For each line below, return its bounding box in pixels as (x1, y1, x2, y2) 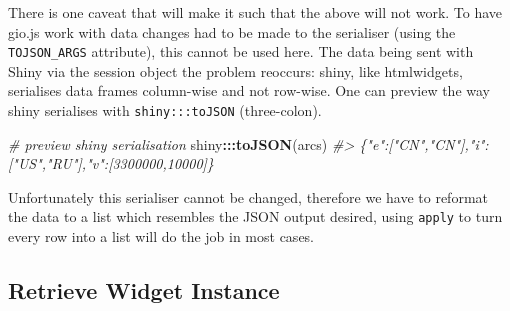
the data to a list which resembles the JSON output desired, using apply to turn (8, 206, 503, 227)
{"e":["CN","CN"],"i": (359, 133, 489, 154)
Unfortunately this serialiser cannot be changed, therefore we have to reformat (8, 186, 489, 207)
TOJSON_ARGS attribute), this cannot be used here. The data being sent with (8, 41, 474, 62)
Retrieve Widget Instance (8, 275, 280, 306)
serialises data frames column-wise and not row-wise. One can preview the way (8, 80, 490, 101)
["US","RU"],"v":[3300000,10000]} (8, 153, 214, 174)
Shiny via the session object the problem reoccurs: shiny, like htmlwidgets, (8, 60, 463, 81)
